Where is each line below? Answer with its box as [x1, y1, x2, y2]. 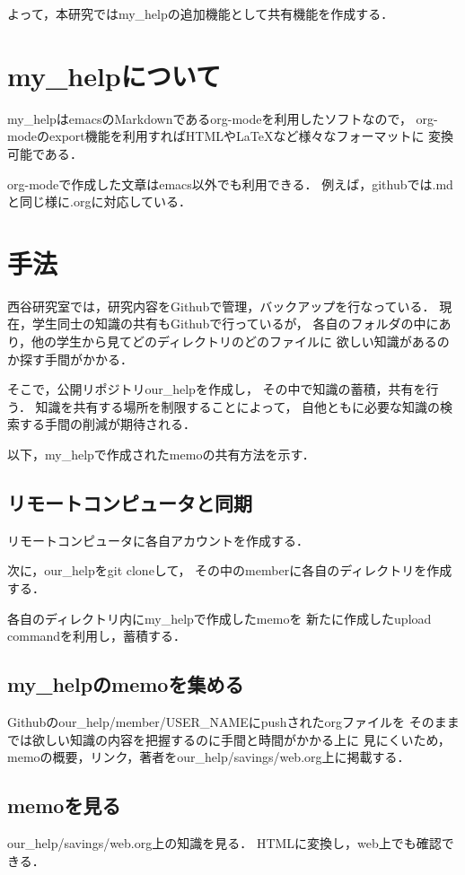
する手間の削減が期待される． [19, 415, 196, 433]
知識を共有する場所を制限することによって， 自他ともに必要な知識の [35, 397, 441, 416]
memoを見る [7, 792, 121, 819]
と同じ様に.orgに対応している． [7, 192, 191, 211]
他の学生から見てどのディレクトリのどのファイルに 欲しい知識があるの [31, 332, 450, 350]
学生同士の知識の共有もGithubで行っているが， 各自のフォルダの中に [31, 314, 439, 333]
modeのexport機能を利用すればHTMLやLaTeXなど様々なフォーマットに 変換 [7, 127, 454, 145]
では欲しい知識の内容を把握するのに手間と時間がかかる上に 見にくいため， [7, 730, 451, 748]
